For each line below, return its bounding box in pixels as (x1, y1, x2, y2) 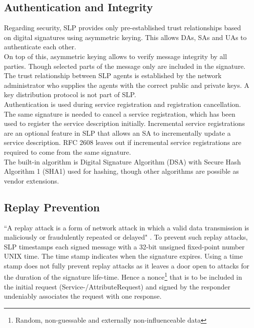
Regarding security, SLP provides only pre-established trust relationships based (4, 22, 241, 33)
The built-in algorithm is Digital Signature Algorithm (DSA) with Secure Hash (4, 156, 241, 166)
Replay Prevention (4, 199, 100, 214)
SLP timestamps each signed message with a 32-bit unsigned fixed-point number (4, 241, 245, 251)
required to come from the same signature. (4, 146, 131, 157)
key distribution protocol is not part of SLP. (4, 89, 136, 100)
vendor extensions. (4, 175, 59, 185)
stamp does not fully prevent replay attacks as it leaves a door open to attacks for (4, 260, 250, 270)
